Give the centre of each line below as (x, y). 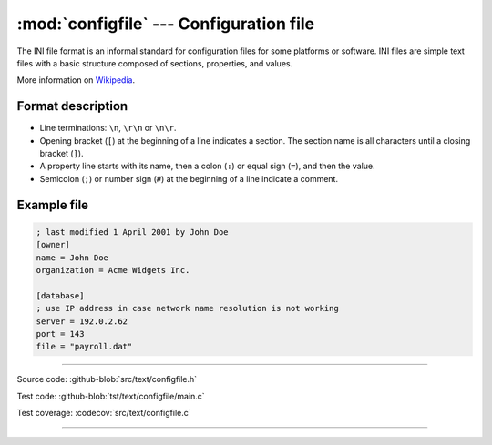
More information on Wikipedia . (76, 80)
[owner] (53, 245)
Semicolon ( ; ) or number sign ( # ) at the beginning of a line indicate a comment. (189, 178)
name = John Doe (72, 258)
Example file (53, 205)
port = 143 (60, 334)
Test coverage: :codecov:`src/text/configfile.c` (104, 413)
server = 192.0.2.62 (82, 321)
